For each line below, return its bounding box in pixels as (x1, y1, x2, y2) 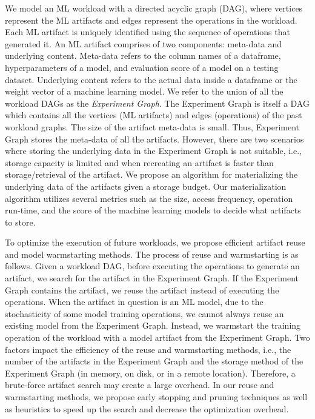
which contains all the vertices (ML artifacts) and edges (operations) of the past (5, 109, 302, 121)
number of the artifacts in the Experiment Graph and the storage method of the (5, 355, 303, 367)
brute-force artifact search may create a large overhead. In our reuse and (5, 378, 274, 391)
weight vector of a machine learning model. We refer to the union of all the (5, 85, 283, 98)
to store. (5, 215, 36, 228)
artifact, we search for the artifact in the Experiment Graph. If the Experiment (5, 272, 299, 284)
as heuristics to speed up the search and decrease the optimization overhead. (5, 402, 289, 415)
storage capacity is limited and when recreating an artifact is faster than (5, 156, 274, 169)
